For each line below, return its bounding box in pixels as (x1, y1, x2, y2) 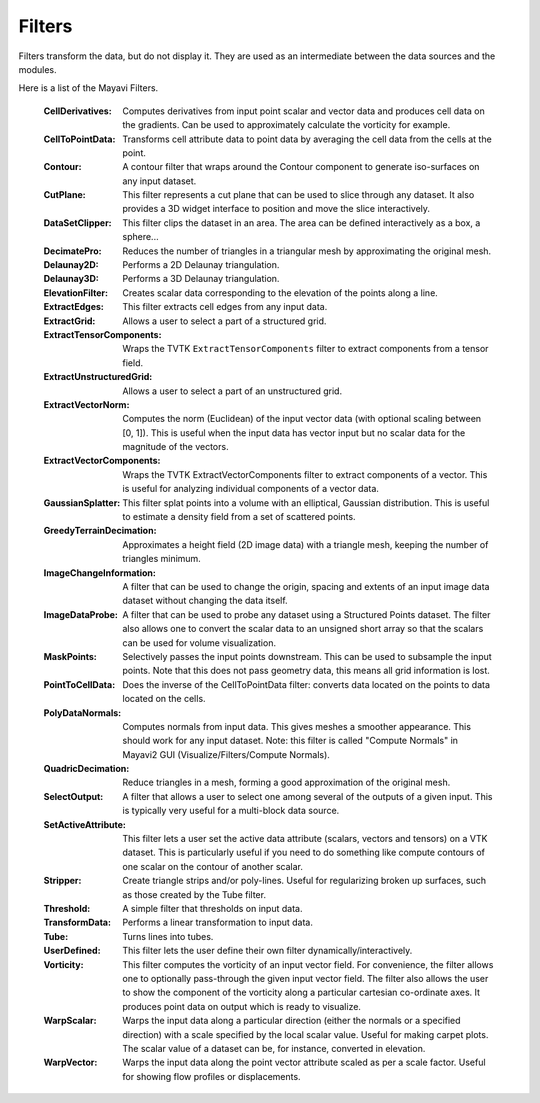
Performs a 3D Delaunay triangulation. (122, 273, 280, 285)
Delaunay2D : (43, 259, 99, 271)
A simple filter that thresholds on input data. (122, 902, 303, 914)
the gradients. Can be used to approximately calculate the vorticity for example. (122, 119, 451, 131)
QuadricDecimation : (43, 763, 130, 775)
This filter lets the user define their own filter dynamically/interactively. (122, 945, 413, 957)
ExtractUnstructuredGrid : (43, 371, 153, 383)
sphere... (122, 231, 159, 243)
